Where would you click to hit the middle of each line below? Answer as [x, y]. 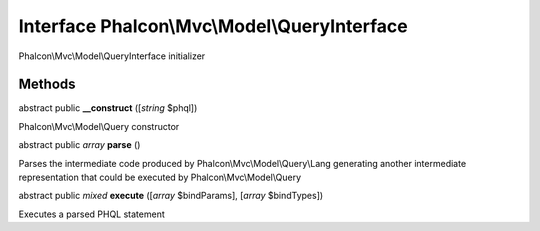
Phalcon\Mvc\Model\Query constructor [99, 126]
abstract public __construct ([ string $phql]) [108, 108]
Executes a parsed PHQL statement [91, 214]
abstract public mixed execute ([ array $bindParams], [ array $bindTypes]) [171, 196]
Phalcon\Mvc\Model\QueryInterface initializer [112, 56]
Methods [47, 84]
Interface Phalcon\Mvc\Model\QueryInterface [213, 26]
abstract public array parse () [79, 145]
